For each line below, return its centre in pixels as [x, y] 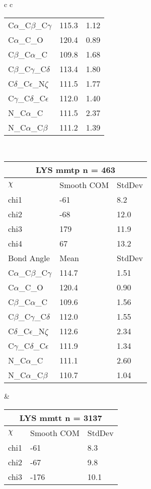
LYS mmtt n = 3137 [61, 417]
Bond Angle [29, 258]
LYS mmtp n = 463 [75, 170]
